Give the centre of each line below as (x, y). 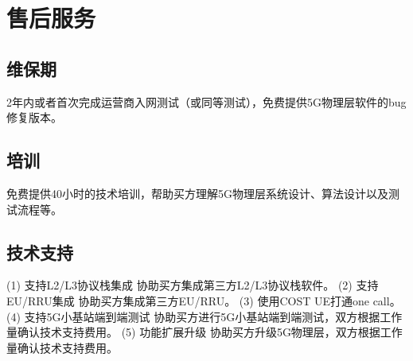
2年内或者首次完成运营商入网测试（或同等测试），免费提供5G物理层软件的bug (206, 101)
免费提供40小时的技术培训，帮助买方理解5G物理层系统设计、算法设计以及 (197, 193)
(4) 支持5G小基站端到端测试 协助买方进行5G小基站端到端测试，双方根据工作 (205, 316)
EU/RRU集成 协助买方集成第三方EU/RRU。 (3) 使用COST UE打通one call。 (204, 300)
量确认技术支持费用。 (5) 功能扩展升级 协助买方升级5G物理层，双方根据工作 (205, 332)
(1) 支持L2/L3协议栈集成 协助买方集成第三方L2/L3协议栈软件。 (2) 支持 (193, 285)
